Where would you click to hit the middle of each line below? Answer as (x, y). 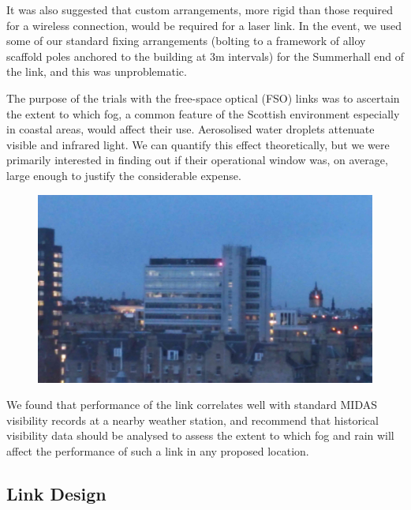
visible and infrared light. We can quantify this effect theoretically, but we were (198, 144)
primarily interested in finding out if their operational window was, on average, (197, 160)
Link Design (56, 493)
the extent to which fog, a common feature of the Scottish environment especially (203, 113)
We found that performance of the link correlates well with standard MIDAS (192, 405)
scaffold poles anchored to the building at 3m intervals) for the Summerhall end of (205, 56)
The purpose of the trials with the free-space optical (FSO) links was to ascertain (203, 97)
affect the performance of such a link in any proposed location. (158, 450)
